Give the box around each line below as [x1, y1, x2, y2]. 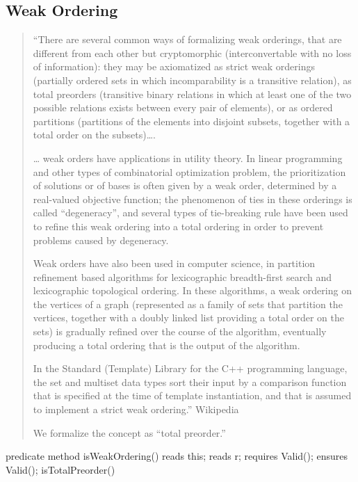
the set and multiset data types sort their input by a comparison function [33, 374, 347, 389]
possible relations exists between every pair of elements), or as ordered [33, 100, 333, 115]
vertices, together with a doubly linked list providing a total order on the [33, 310, 345, 325]
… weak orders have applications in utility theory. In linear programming [33, 150, 343, 165]
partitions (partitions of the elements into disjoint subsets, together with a [33, 113, 350, 128]
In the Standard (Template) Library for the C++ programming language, [33, 361, 348, 376]
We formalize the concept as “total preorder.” [33, 425, 226, 440]
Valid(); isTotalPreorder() [6, 462, 115, 476]
